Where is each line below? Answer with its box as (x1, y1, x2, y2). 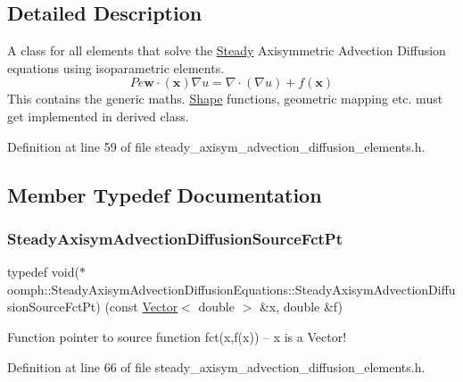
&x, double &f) (259, 297, 343, 316)
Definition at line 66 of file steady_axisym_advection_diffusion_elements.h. (7, 357, 426, 376)
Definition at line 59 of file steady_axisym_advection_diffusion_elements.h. (7, 137, 426, 155)
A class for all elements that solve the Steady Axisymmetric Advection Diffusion (7, 41, 446, 60)
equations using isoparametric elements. (7, 58, 225, 77)
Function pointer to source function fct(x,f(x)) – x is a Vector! (7, 327, 347, 345)
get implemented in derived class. (7, 106, 189, 125)
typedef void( (7, 262, 79, 281)
